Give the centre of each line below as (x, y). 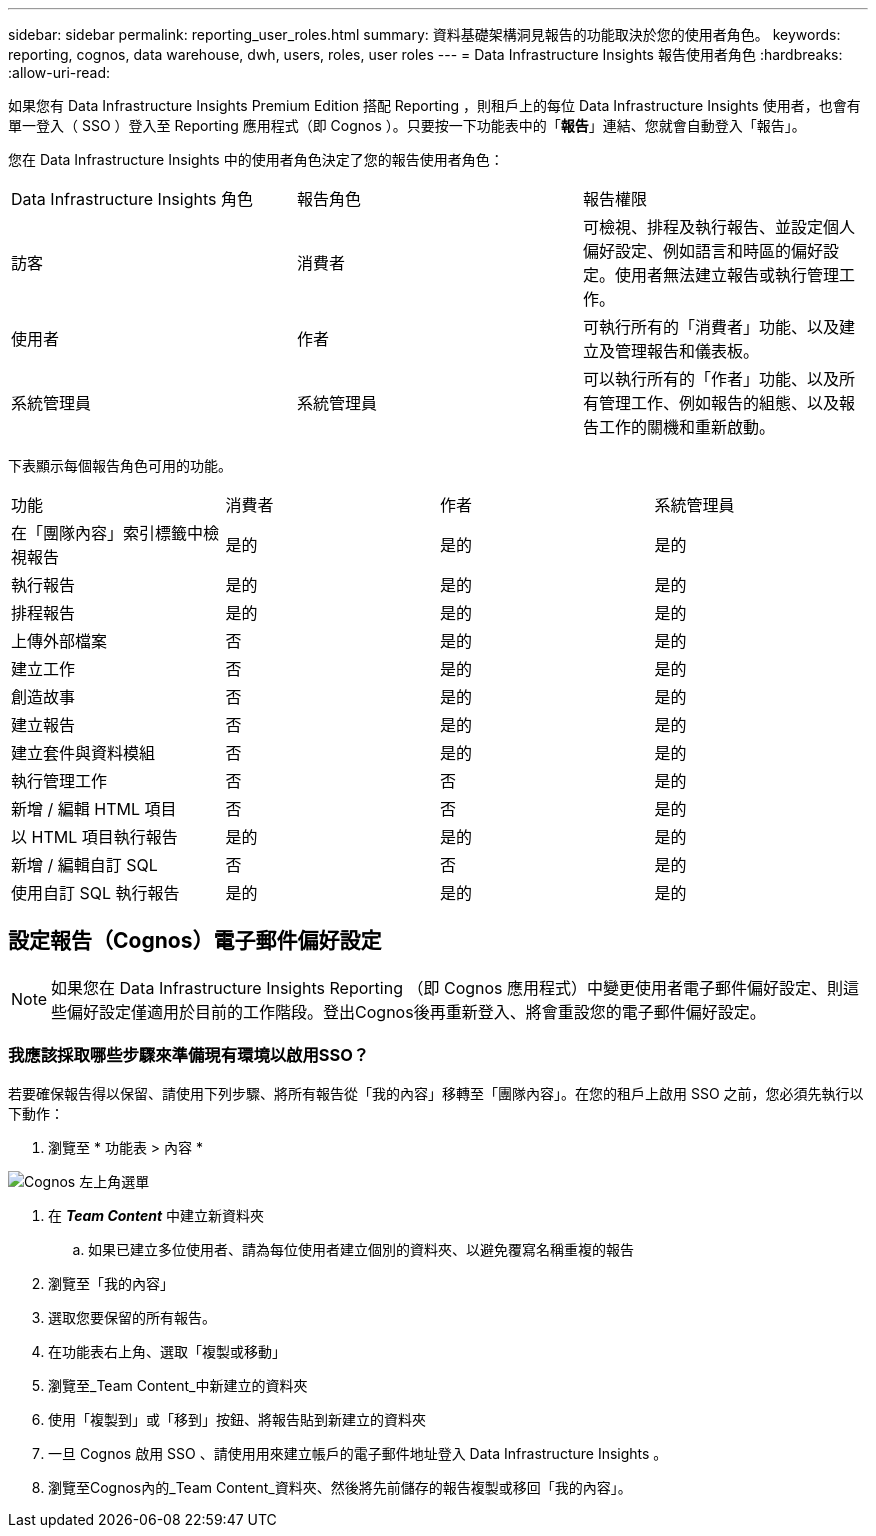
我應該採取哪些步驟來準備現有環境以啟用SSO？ (189, 1055)
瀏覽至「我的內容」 (111, 1283)
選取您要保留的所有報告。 (132, 1317)
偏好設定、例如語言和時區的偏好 (702, 251)
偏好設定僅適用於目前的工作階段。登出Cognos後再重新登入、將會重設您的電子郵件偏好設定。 (416, 1011)
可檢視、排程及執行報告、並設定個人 (718, 227)
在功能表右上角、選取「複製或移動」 (167, 1351)
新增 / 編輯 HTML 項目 (94, 809)
